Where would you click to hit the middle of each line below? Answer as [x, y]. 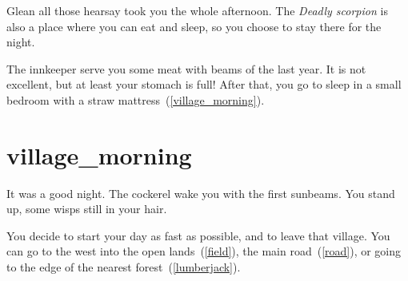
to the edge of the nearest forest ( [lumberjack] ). [124, 267]
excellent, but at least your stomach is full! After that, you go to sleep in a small [204, 84]
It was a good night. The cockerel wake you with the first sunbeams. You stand [201, 193]
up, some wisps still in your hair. [87, 209]
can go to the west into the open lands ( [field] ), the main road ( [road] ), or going [204, 251]
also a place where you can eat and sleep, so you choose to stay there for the [194, 26]
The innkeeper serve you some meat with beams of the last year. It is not [186, 68]
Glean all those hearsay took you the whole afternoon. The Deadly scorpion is [197, 10]
